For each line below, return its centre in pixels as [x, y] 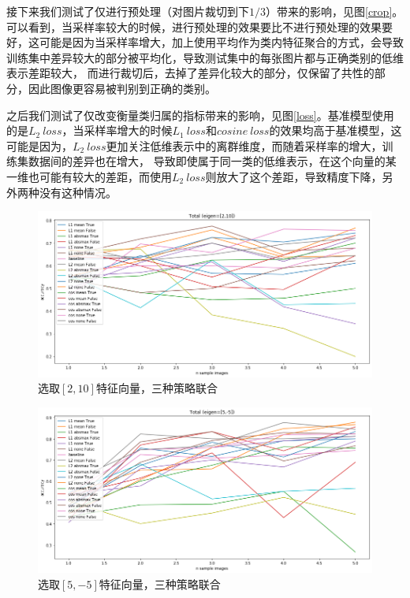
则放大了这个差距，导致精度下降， [294, 176]
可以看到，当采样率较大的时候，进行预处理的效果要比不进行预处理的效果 [194, 26]
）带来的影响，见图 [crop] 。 [335, 11]
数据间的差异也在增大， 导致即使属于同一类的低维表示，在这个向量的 [207, 161]
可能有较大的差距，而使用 [105, 176]
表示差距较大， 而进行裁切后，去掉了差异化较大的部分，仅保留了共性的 [190, 73]
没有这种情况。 [78, 192]
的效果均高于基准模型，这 [335, 130]
